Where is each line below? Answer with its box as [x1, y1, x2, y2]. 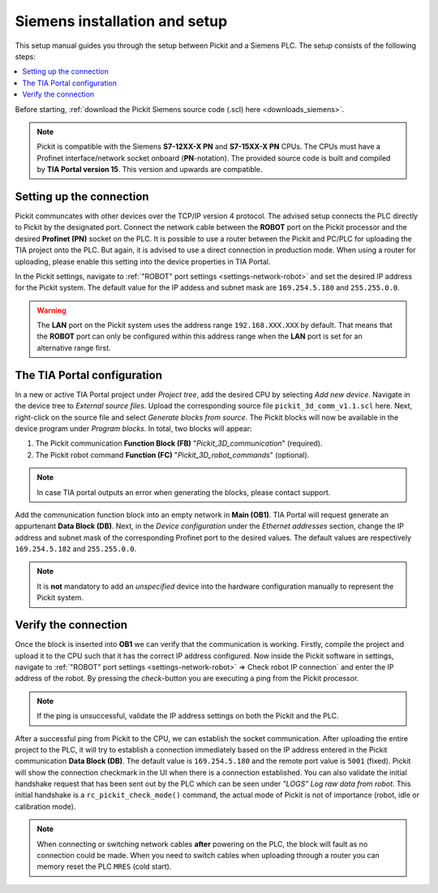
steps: [15, 51, 36, 61]
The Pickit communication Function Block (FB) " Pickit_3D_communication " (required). [35, 438, 323, 448]
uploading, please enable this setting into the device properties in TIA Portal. [15, 257, 271, 266]
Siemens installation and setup [15, 12, 228, 30]
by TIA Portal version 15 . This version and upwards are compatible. [36, 165, 263, 175]
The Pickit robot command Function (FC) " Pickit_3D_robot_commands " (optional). [35, 450, 310, 459]
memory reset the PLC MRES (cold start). [36, 861, 172, 872]
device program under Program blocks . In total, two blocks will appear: [15, 423, 252, 434]
